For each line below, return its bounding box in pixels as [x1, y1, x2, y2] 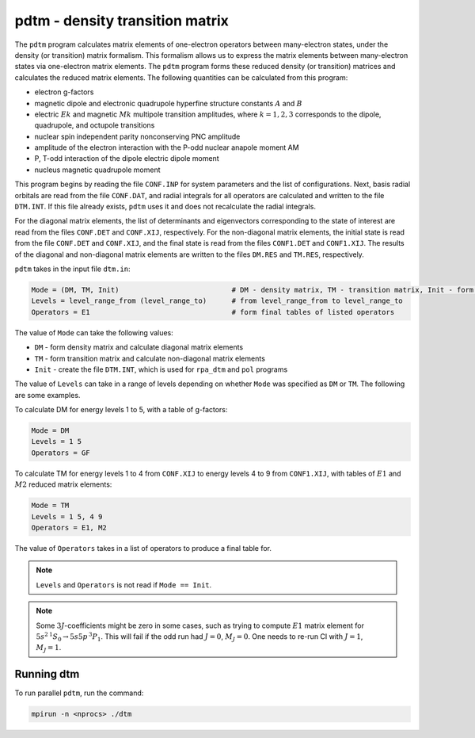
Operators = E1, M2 [31, 523, 107, 532]
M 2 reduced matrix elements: [14, 480, 112, 489]
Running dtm [14, 667, 80, 681]
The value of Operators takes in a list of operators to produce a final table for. [14, 543, 272, 553]
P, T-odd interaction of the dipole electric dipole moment [34, 154, 219, 163]
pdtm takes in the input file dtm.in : [14, 264, 131, 273]
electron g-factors [34, 87, 94, 97]
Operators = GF [31, 448, 90, 457]
